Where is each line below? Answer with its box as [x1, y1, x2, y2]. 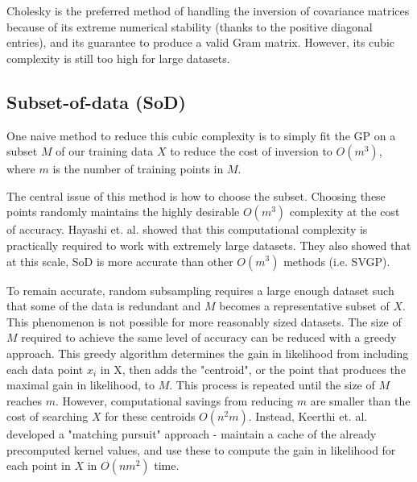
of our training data [56, 143, 154, 160]
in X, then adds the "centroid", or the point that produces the [100, 360, 406, 377]
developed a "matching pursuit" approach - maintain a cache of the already [6, 426, 377, 443]
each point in [6, 457, 71, 474]
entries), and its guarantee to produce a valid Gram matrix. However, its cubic [6, 34, 394, 51]
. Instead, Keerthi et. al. [248, 408, 368, 425]
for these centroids [105, 408, 196, 425]
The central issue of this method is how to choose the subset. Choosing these [6, 187, 386, 204]
